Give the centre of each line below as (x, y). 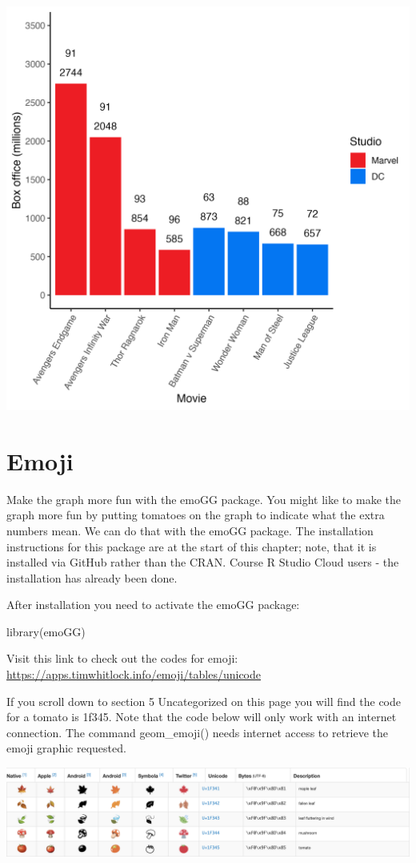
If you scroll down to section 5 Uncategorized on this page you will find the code (204, 701)
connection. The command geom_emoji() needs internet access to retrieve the (198, 732)
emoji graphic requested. (66, 748)
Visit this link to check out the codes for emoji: (122, 658)
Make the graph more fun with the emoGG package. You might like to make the (204, 499)
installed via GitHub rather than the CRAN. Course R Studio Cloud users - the (203, 562)
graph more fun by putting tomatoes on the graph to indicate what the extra (196, 515)
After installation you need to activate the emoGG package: (153, 605)
